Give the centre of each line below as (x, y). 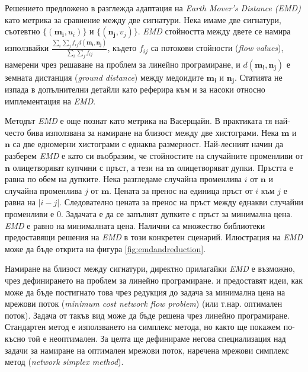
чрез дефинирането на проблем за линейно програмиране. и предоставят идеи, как (154, 280)
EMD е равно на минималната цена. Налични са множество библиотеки (135, 225)
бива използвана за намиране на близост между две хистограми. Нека (153, 132)
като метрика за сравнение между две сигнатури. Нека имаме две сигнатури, (143, 19)
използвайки (27, 48)
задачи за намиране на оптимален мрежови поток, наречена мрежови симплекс (147, 350)
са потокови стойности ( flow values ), (217, 48)
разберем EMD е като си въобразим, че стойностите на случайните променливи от (154, 156)
